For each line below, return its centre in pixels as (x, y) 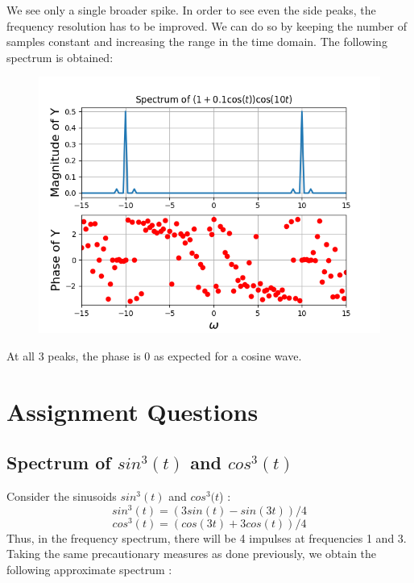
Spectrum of (59, 462)
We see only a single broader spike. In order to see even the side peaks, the (191, 10)
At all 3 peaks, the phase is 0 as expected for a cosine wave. (154, 355)
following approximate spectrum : (89, 570)
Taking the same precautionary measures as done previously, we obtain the (192, 554)
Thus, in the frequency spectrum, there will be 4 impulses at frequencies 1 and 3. (207, 537)
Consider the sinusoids (62, 496)
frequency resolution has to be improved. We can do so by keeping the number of (207, 25)
